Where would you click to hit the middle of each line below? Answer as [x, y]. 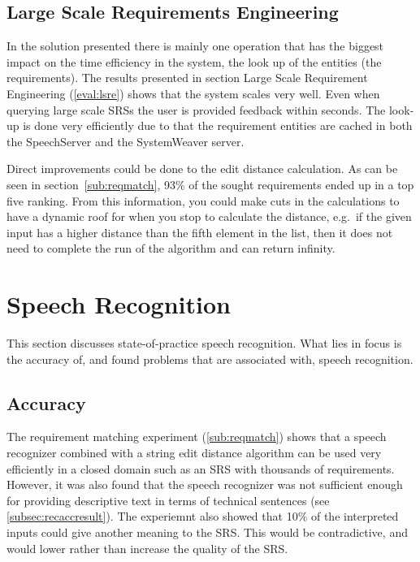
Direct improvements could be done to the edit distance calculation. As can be [202, 169]
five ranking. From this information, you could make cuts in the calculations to [203, 200]
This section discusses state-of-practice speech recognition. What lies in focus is [204, 343]
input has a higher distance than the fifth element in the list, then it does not [200, 232]
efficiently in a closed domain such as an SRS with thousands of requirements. [201, 468]
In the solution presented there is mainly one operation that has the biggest [195, 46]
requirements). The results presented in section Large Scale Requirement [187, 78]
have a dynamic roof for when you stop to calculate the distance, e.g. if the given [209, 216]
